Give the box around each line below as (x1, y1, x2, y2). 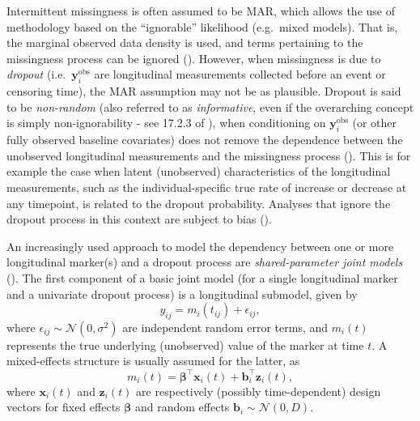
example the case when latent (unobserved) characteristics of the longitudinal (6, 163, 391, 180)
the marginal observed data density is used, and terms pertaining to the (6, 34, 363, 51)
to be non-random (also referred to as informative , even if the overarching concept (6, 98, 414, 115)
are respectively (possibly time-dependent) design (136, 382, 381, 399)
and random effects (134, 398, 230, 415)
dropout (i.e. (6, 66, 66, 83)
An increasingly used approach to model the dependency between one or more (6, 237, 394, 254)
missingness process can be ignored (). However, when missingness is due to (6, 49, 381, 66)
